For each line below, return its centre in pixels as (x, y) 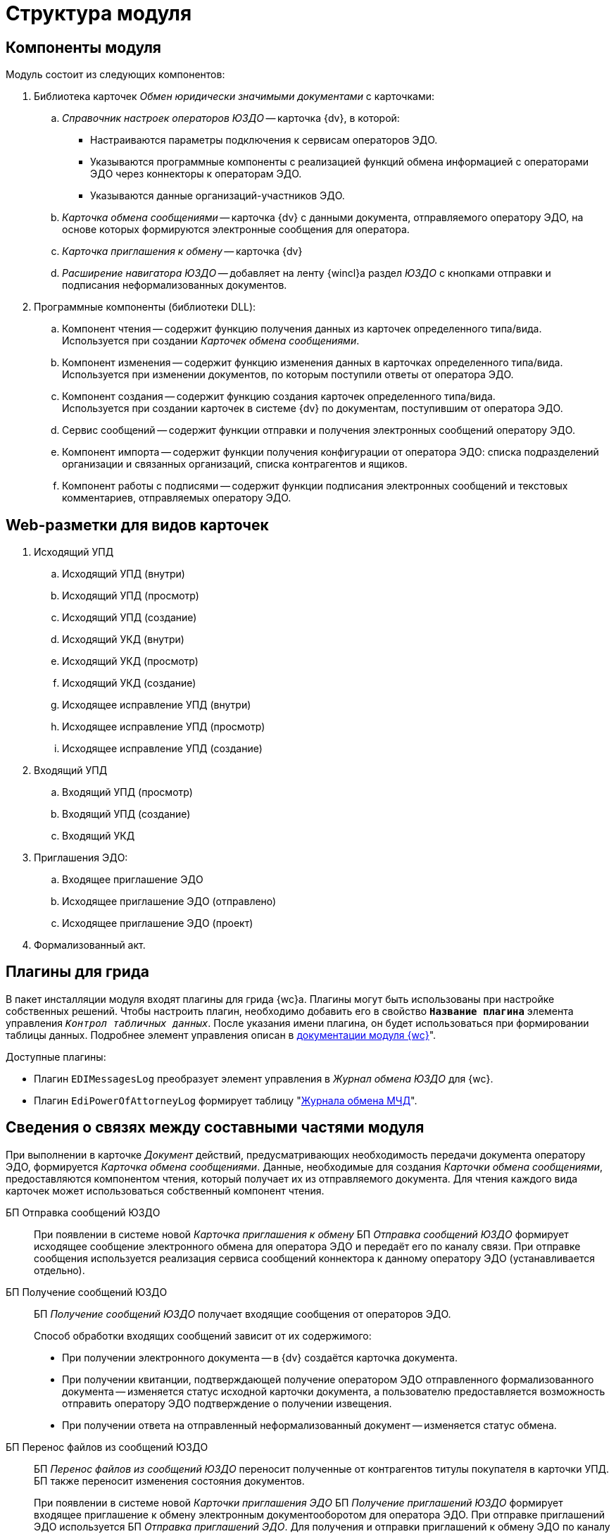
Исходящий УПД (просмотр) (131, 596)
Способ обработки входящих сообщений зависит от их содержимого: (203, 1335)
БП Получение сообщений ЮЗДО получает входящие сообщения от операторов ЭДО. (243, 1314)
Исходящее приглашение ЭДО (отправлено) (169, 902)
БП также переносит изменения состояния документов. (169, 1480)
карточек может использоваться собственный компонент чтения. (165, 1190)
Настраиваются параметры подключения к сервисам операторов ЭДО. (264, 140)
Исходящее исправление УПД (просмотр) (164, 727)
